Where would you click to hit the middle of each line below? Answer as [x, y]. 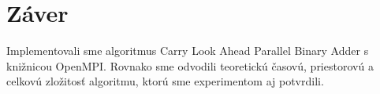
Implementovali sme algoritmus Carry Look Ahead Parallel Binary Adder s [188, 51]
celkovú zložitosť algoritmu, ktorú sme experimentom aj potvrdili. [165, 81]
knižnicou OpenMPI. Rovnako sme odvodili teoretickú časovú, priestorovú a [190, 65]
